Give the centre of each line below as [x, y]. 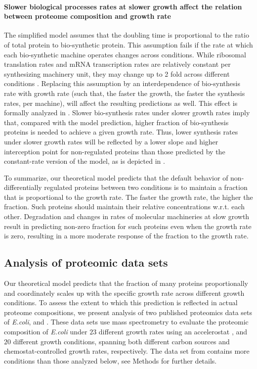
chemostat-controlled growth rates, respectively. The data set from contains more [127, 351]
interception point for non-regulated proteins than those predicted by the [115, 151]
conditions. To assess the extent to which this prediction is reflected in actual [121, 302]
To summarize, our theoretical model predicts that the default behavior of [116, 177]
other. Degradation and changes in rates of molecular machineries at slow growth [127, 216]
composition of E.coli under [46, 332]
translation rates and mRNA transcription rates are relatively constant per [117, 64]
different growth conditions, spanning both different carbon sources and [121, 341]
